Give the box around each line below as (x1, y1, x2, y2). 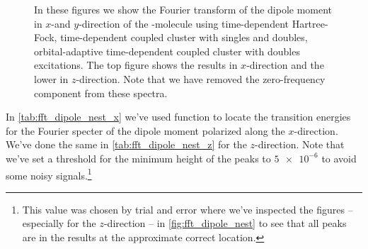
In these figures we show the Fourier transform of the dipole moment (34, 2, 333, 16)
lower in (34, 71, 69, 86)
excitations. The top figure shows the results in (34, 57, 238, 72)
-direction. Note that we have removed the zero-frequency (76, 71, 326, 86)
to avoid (321, 150, 357, 165)
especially (22, 216, 64, 231)
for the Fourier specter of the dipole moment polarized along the (6, 123, 285, 138)
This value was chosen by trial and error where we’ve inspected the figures (22, 201, 345, 216)
